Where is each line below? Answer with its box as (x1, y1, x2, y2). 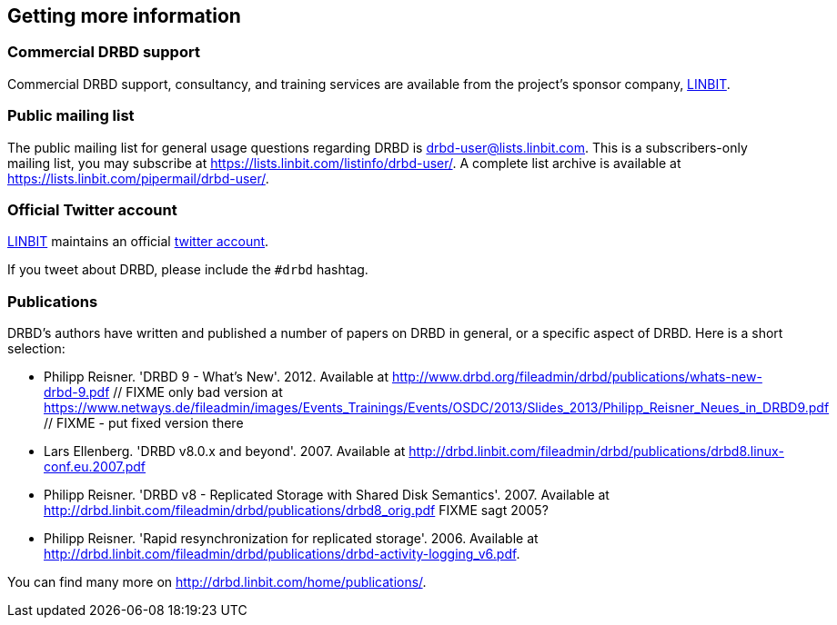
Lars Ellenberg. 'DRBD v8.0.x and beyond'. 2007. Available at (44, 443, 406, 460)
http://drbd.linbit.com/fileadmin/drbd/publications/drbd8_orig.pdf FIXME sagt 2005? (44, 502, 549, 519)
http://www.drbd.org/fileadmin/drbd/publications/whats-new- (391, 369, 762, 385)
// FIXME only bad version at (113, 384, 283, 401)
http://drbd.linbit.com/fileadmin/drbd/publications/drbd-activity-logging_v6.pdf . (44, 546, 520, 562)
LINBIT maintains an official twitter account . (7, 233, 269, 250)
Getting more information (7, 5, 241, 27)
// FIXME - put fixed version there (44, 415, 244, 432)
